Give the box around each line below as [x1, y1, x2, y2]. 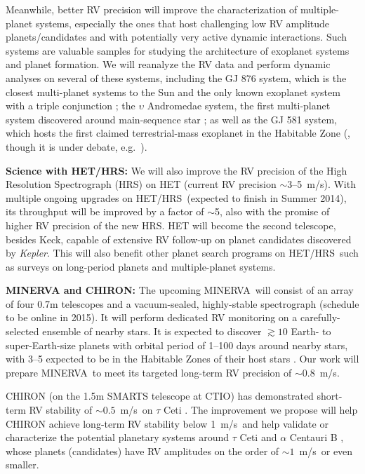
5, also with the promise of [215, 204, 330, 219]
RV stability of [29, 402, 93, 417]
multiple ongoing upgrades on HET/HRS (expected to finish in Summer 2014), [6, 190, 347, 205]
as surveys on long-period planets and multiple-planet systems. [6, 259, 276, 273]
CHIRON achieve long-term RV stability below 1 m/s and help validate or [6, 416, 328, 431]
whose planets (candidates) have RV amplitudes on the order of [6, 443, 279, 458]
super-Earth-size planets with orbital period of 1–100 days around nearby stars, [6, 337, 348, 352]
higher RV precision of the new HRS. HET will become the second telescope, [6, 217, 336, 232]
